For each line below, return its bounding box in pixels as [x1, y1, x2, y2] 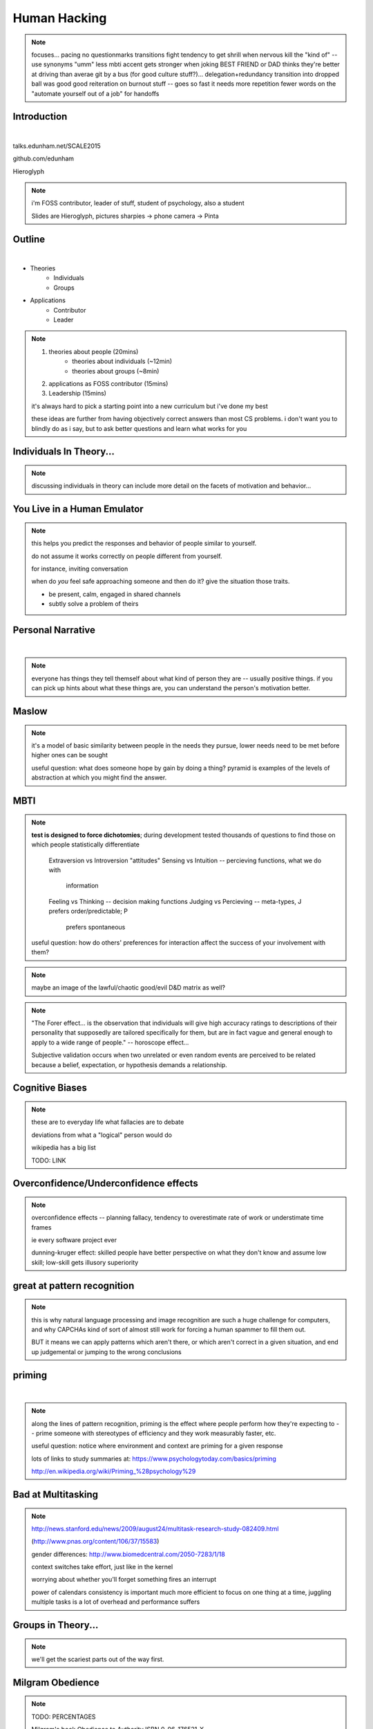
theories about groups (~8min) [72, 367, 160, 375]
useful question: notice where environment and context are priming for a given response [31, 1442, 283, 1450]
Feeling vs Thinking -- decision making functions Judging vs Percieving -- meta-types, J [48, 897, 302, 905]
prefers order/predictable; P [48, 907, 128, 916]
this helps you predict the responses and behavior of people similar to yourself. [31, 539, 257, 548]
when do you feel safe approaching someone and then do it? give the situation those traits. [31, 577, 290, 586]
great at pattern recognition [12, 1279, 135, 1291]
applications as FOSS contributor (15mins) [48, 379, 169, 387]
